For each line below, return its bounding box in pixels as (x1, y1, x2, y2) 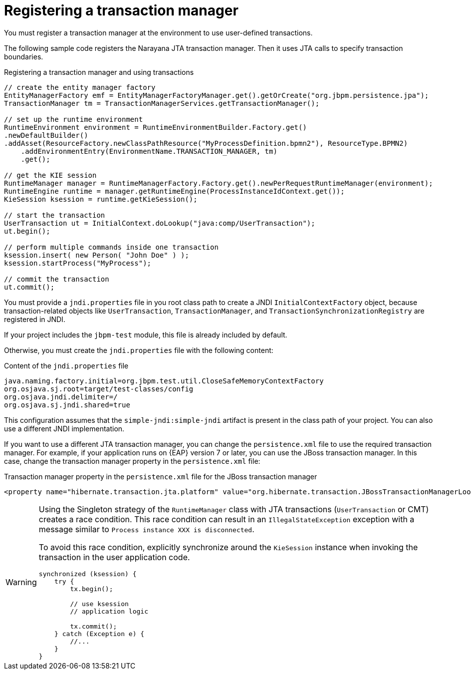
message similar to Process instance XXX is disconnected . (38, 524, 254, 534)
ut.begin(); (4, 227, 50, 235)
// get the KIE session (4, 171, 97, 179)
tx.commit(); (70, 622, 117, 630)
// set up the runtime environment (4, 115, 143, 123)
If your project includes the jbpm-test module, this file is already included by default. (4, 330, 287, 339)
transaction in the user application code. (38, 552, 190, 562)
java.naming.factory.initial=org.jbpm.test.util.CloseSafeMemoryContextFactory (4, 376, 324, 385)
